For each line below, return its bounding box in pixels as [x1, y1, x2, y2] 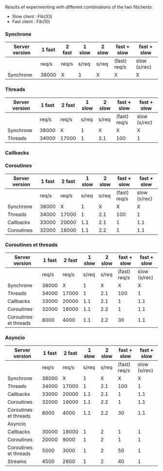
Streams [7, 458, 27, 465]
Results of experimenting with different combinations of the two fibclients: [5, 4, 153, 10]
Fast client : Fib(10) [12, 19, 50, 24]
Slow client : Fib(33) [12, 14, 52, 19]
